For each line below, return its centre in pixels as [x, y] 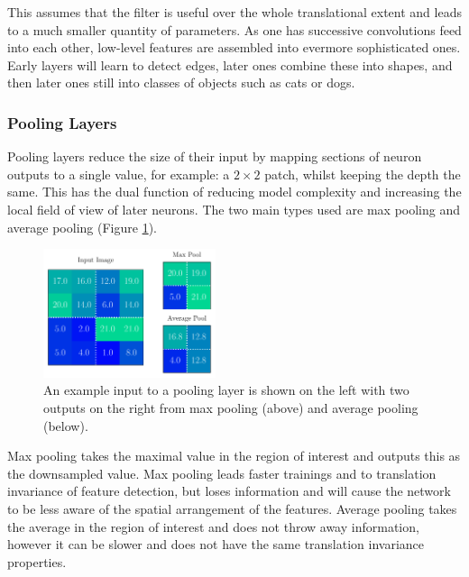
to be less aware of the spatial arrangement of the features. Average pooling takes [232, 508]
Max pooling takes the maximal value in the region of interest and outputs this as [234, 456]
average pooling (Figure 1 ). [82, 227]
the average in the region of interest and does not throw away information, [213, 526]
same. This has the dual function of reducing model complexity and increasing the [234, 192]
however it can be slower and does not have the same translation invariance [216, 544]
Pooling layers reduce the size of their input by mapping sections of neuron [215, 156]
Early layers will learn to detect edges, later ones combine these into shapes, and [230, 64]
